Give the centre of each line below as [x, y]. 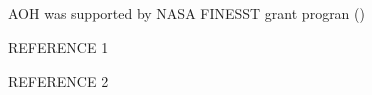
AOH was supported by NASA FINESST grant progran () [186, 13]
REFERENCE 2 [58, 80]
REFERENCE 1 [58, 46]
